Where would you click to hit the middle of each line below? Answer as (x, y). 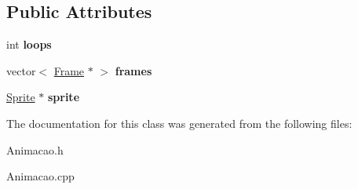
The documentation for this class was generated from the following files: (179, 123)
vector (21, 70)
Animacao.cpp (40, 176)
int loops (29, 44)
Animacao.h (35, 149)
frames (133, 70)
